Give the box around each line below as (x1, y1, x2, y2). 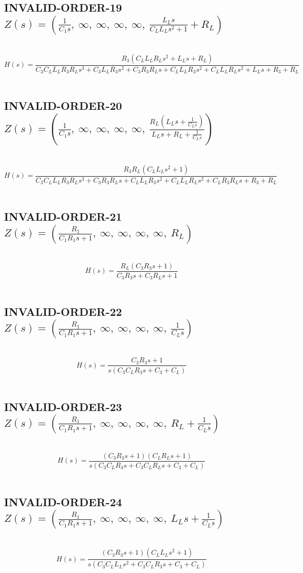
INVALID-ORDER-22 (4, 304, 122, 319)
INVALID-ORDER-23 (4, 398, 122, 414)
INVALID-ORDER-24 (4, 494, 122, 509)
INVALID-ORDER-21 (4, 209, 122, 224)
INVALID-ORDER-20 (4, 98, 122, 113)
